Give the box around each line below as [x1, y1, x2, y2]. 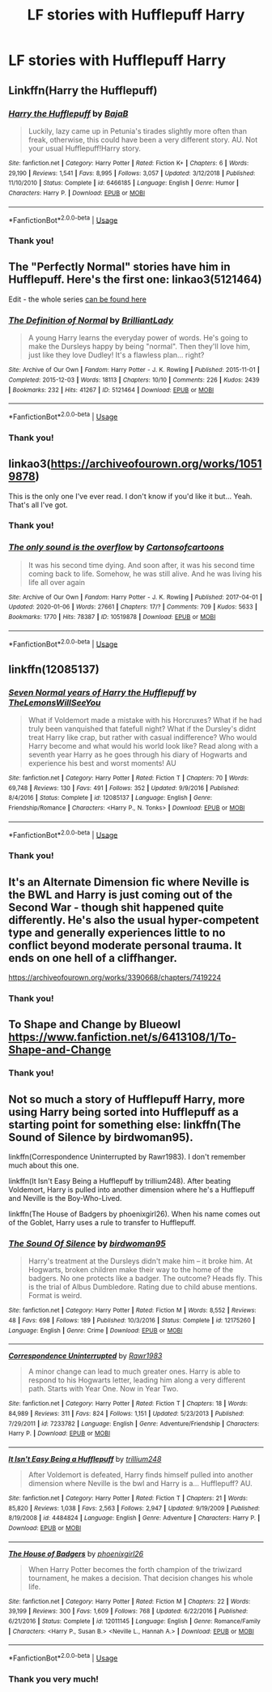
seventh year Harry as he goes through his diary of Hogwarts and [28, 750, 248, 759]
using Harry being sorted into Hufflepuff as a [8, 1104, 239, 1119]
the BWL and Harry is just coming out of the [8, 887, 233, 901]
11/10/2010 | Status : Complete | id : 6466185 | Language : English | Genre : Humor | [8, 179, 239, 187]
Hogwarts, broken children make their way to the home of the [28, 1265, 234, 1275]
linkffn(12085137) [8, 662, 100, 676]
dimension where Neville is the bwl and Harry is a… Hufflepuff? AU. [28, 1479, 253, 1489]
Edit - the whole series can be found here [8, 294, 147, 304]
